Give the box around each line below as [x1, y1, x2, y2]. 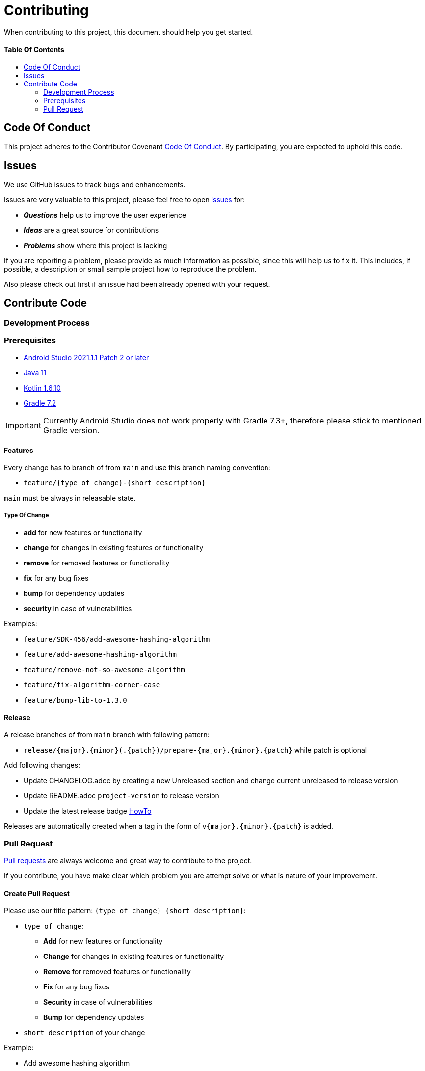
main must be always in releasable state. [4, 494, 136, 503]
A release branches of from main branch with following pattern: [4, 731, 210, 739]
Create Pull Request [4, 889, 70, 898]
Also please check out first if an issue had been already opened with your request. [4, 280, 270, 288]
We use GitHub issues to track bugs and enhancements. [4, 180, 186, 189]
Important [5, 421, 41, 431]
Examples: [4, 620, 37, 628]
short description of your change [24, 1028, 145, 1037]
